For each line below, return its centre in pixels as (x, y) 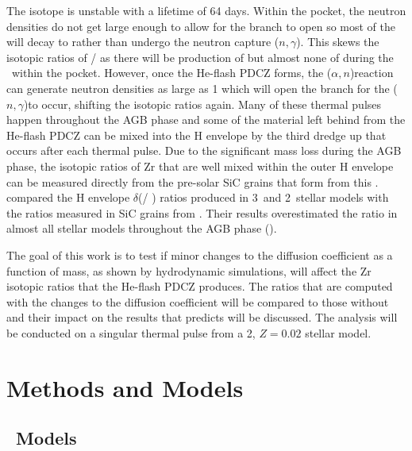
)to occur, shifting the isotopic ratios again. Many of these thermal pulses (202, 104)
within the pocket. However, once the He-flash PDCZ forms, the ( (171, 73)
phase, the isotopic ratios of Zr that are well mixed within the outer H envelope (200, 166)
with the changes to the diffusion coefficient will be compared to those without (198, 301)
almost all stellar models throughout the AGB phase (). (142, 228)
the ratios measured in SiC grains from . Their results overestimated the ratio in (202, 212)
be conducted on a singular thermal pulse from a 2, (131, 332)
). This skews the (338, 42)
